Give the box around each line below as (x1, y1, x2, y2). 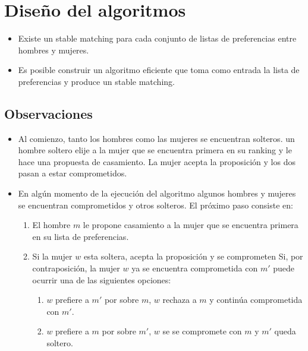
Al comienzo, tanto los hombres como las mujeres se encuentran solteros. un (18, 132, 295, 144)
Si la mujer (32, 250, 73, 263)
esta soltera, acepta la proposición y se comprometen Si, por (83, 250, 303, 263)
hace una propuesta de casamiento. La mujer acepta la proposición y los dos (18, 155, 296, 167)
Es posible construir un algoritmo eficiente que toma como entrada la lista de (18, 64, 300, 76)
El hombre (32, 219, 71, 231)
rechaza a (162, 293, 197, 306)
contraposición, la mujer (32, 262, 120, 274)
